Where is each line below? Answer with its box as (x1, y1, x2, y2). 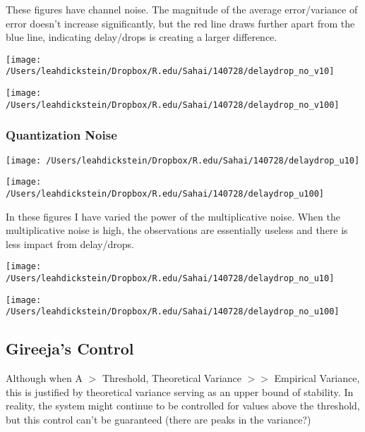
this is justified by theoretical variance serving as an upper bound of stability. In (6, 384, 354, 399)
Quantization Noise (6, 126, 117, 144)
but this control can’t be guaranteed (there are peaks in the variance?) (6, 412, 311, 426)
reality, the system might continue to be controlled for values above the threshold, (6, 398, 360, 413)
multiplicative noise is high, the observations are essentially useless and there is (6, 223, 348, 237)
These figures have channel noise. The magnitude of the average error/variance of (6, 2, 358, 16)
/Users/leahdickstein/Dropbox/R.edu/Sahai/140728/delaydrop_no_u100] (6, 307, 340, 317)
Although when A (6, 371, 83, 385)
